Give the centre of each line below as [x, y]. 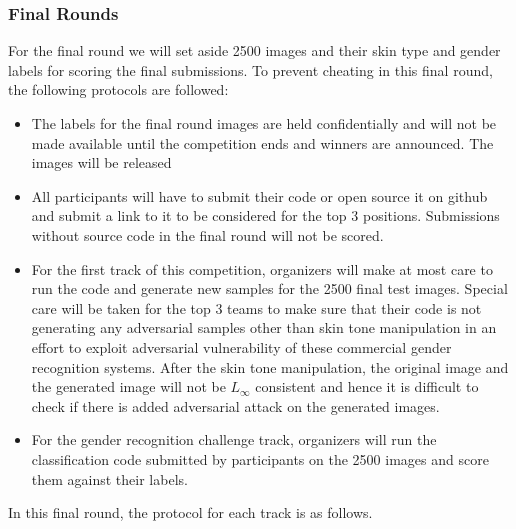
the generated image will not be [128, 386]
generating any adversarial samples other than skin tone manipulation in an [264, 327]
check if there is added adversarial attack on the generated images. [235, 405]
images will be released [101, 162]
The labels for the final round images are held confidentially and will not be [264, 123]
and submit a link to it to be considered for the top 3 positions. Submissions [265, 215]
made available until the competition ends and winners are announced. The [262, 142]
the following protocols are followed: [118, 89]
